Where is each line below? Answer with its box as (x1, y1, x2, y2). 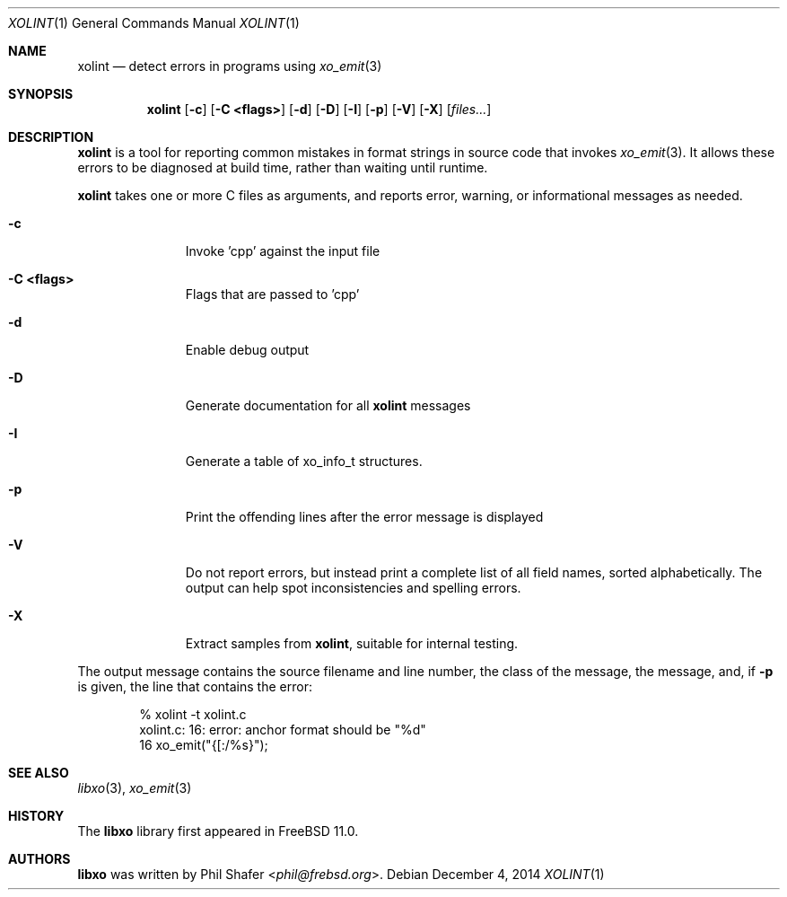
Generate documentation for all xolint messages (185, 398, 471, 413)
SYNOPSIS (8, 86, 74, 101)
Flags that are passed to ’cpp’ (185, 286, 360, 302)
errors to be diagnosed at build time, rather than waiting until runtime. (77, 160, 488, 175)
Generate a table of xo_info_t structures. (185, 453, 423, 469)
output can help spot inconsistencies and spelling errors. (185, 580, 521, 595)
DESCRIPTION (8, 129, 94, 145)
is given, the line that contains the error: (77, 679, 312, 694)
